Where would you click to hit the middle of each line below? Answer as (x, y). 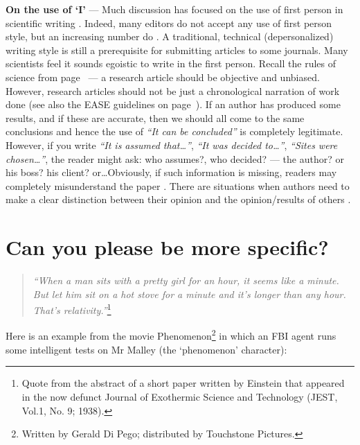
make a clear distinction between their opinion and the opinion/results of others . (178, 199)
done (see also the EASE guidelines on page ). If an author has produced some (173, 104)
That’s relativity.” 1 (72, 309)
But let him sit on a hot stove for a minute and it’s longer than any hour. (189, 294)
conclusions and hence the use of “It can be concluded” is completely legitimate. (174, 131)
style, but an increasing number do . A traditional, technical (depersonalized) (170, 36)
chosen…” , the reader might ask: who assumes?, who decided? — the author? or (175, 158)
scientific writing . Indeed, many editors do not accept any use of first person (169, 23)
